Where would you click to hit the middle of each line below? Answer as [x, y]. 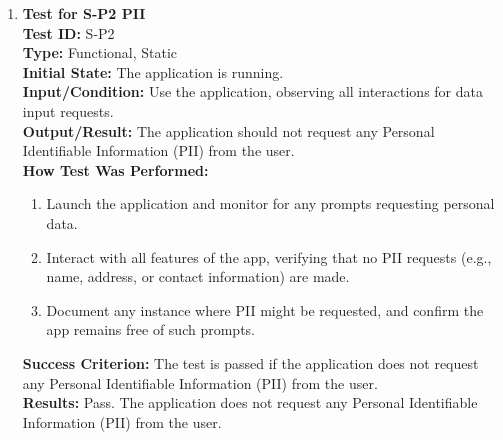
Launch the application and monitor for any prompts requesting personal [270, 203]
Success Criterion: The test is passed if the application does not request [250, 362]
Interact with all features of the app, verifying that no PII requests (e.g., [269, 256]
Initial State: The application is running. [153, 71]
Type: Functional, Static [100, 52]
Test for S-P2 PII [84, 13]
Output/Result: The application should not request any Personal [228, 130]
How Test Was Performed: [115, 169]
